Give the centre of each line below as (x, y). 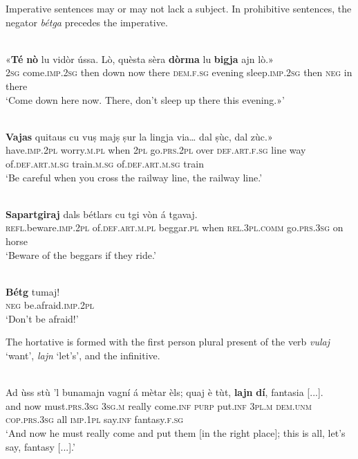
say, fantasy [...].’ (40, 446)
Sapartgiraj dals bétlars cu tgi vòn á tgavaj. (102, 214)
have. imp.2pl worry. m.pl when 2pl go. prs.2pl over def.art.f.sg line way (156, 150)
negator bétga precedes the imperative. (87, 22)
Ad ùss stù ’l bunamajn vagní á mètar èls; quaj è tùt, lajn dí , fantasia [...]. (164, 392)
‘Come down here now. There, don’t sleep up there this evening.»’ (145, 99)
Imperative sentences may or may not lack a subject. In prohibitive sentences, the (179, 8)
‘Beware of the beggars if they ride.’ (81, 254)
